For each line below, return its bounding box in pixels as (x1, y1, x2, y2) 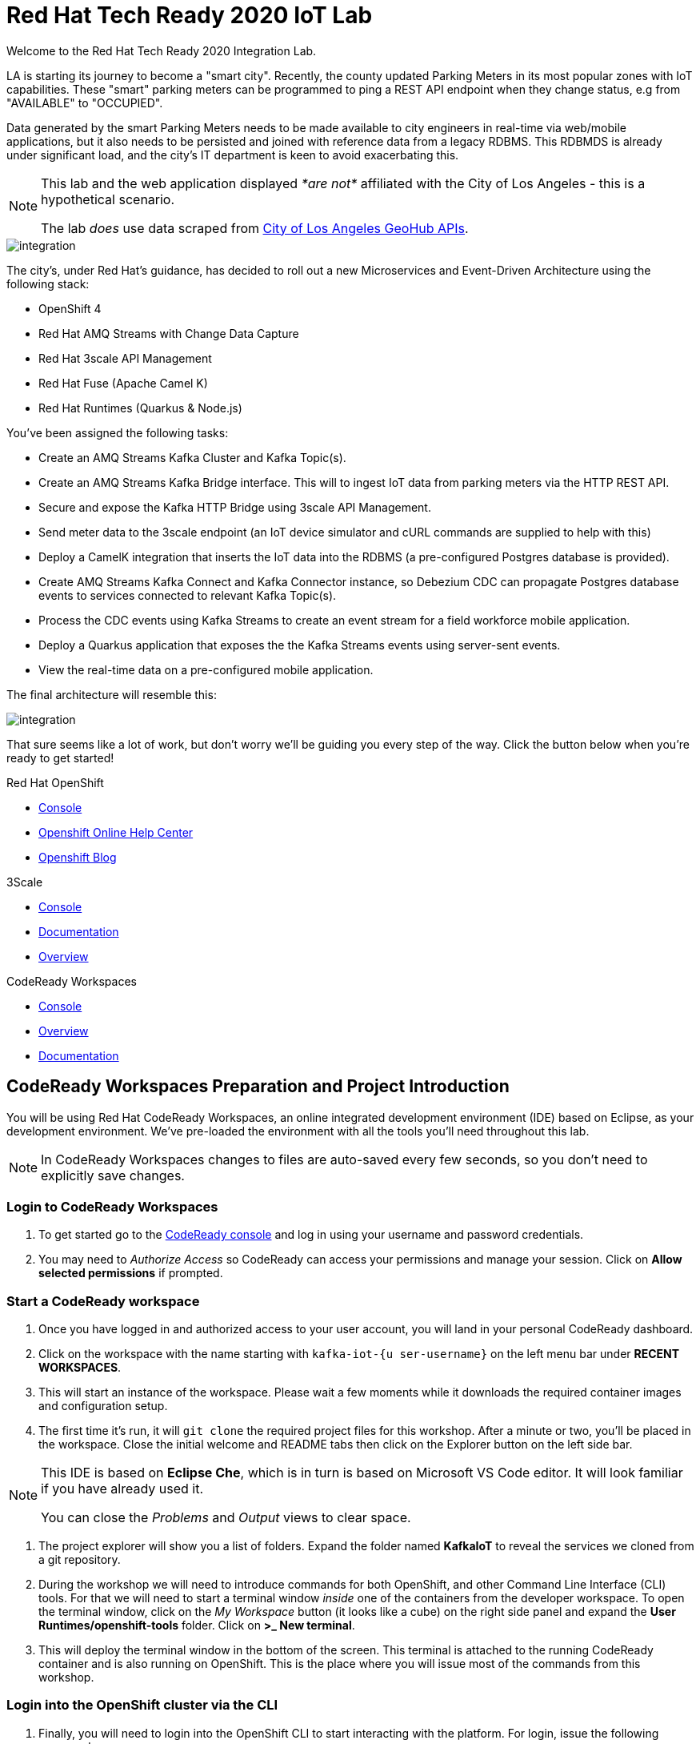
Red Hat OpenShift (6, 775, 104, 790)
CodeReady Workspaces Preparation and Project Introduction (6, 1076, 510, 1097)
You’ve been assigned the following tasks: (6, 425, 229, 440)
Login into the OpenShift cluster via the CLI (6, 1697, 278, 1714)
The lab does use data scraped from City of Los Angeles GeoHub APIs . (41, 219, 469, 236)
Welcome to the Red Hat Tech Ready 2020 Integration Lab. (6, 43, 317, 58)
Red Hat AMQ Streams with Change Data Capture (38, 326, 299, 340)
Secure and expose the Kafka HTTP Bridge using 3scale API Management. (38, 500, 431, 514)
